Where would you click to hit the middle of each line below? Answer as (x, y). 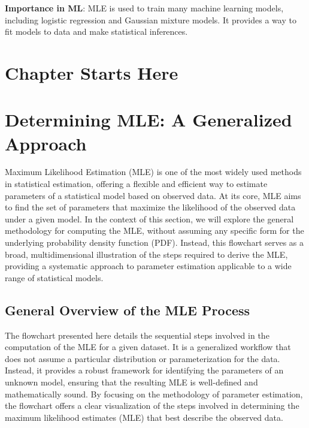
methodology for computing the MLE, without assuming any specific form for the (154, 230)
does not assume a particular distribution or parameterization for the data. (143, 358)
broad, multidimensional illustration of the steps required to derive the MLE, (146, 254)
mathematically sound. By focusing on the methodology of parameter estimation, (154, 394)
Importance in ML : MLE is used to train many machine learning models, (144, 8)
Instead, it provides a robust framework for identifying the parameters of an (144, 370)
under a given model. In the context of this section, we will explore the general (149, 218)
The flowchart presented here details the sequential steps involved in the (137, 335)
